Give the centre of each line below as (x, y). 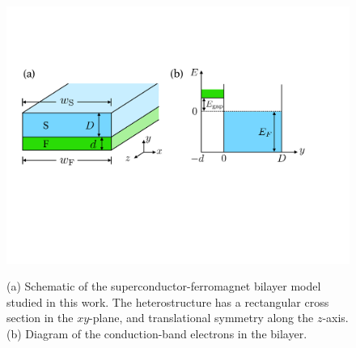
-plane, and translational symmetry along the (201, 318)
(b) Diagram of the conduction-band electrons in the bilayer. (157, 333)
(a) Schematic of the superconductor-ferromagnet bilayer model (164, 286)
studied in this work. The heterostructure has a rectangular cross (168, 301)
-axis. (335, 318)
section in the (40, 318)
